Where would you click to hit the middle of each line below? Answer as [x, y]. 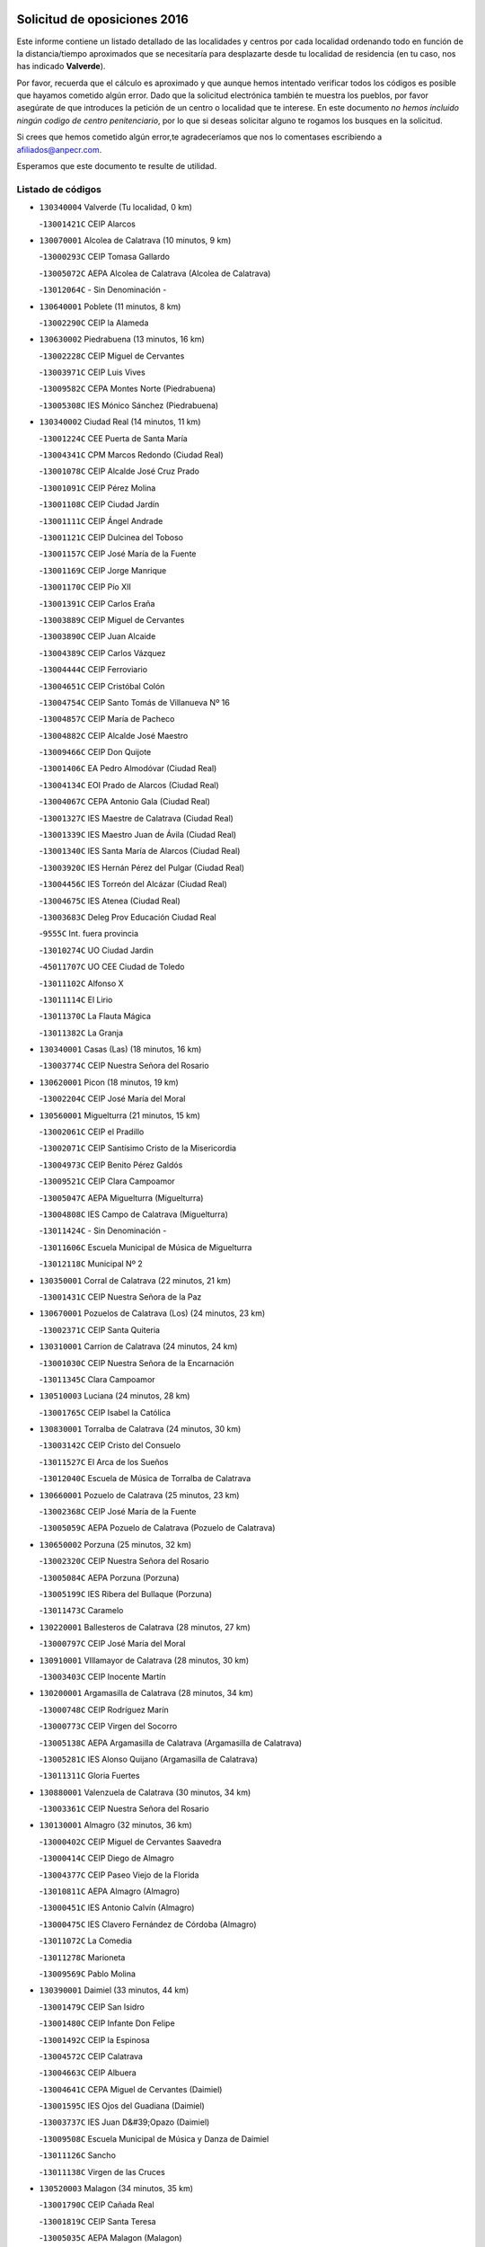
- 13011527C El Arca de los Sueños [104, 1461]
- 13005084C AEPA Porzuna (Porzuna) [109, 1577]
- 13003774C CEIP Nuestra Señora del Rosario [124, 1066]
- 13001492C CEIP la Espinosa [94, 2039]
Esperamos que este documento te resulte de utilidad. [117, 166]
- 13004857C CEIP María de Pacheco [107, 719]
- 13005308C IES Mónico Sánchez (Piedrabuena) [129, 405]
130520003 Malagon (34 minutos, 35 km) [116, 2189]
